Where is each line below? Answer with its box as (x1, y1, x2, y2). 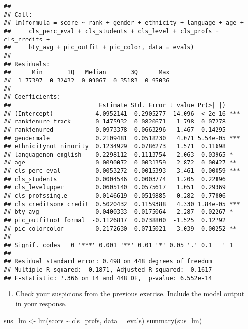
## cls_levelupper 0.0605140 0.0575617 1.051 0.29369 (4, 184, 226, 191)
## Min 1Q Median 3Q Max (4, 69, 170, 76)
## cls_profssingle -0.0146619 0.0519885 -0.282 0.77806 (4, 192, 226, 200)
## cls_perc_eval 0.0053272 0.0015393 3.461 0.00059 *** (4, 167, 240, 175)
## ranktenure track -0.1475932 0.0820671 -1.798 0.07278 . (4, 118, 233, 125)
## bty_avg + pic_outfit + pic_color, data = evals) (4, 44, 194, 51)
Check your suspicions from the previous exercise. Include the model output (15, 288, 245, 299)
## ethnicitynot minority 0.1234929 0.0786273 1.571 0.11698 (4, 143, 226, 150)
